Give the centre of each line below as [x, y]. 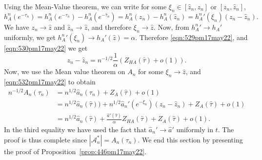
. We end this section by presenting [190, 139]
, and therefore [110, 27]
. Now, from [171, 27]
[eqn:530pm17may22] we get [46, 48]
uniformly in [195, 129]
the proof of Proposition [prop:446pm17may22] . [75, 151]
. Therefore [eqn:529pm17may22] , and [191, 37]
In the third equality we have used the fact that [75, 129]
